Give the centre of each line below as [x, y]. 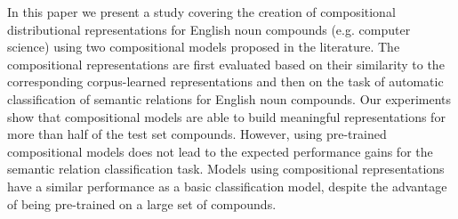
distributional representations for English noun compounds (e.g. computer [209, 29]
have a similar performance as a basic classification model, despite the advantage [227, 186]
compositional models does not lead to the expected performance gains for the [220, 151]
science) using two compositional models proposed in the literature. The [204, 47]
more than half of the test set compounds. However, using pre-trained [197, 134]
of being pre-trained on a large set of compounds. [142, 203]
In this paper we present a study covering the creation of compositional [201, 12]
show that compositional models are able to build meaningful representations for [226, 116]
